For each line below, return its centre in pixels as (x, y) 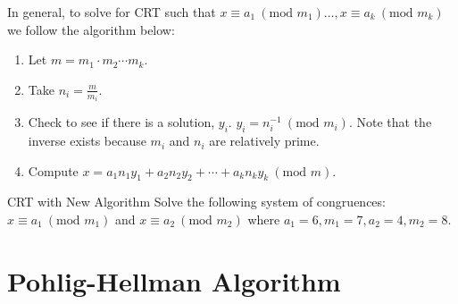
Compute (53, 170)
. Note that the (390, 122)
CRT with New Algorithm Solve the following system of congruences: (196, 202)
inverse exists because (87, 141)
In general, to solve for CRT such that (112, 12)
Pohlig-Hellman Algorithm (174, 280)
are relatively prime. (264, 141)
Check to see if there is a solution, (121, 122)
